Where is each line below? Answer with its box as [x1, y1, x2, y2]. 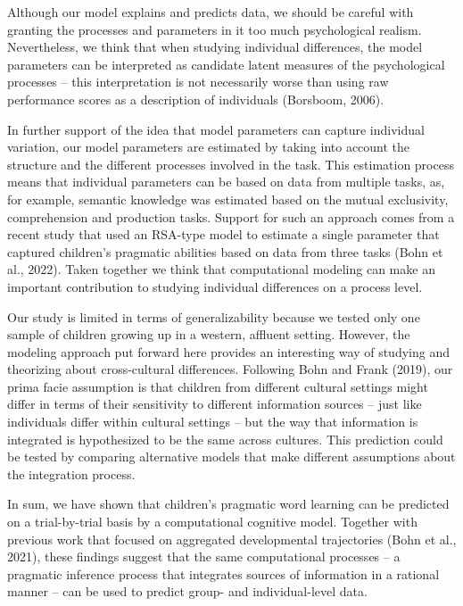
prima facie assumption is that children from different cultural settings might [7, 377, 428, 395]
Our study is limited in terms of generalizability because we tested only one [7, 307, 420, 326]
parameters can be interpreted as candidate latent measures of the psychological [7, 54, 445, 73]
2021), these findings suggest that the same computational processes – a [7, 547, 401, 566]
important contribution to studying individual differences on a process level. [7, 277, 423, 295]
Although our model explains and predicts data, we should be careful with [7, 3, 414, 21]
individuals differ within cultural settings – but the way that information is [7, 412, 418, 431]
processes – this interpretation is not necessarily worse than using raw [7, 72, 389, 91]
